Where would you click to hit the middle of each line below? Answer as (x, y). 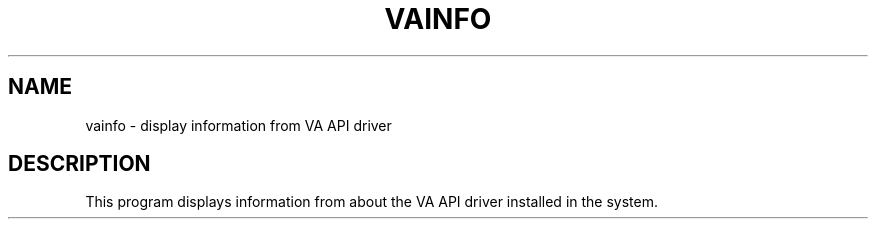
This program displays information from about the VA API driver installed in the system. (371, 202)
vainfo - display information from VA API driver (238, 125)
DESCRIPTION (79, 164)
